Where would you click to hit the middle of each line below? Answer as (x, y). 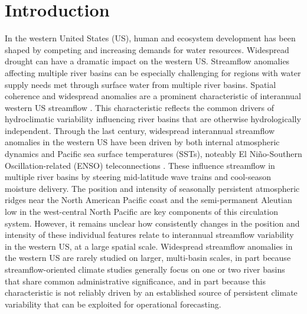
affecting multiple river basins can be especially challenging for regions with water (153, 72)
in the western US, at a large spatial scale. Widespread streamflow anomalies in (149, 246)
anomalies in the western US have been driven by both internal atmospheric (142, 142)
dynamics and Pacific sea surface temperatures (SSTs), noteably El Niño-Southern (153, 154)
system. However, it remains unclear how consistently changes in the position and (152, 223)
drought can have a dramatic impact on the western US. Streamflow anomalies (147, 61)
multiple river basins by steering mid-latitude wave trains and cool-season (138, 177)
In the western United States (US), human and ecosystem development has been (150, 38)
